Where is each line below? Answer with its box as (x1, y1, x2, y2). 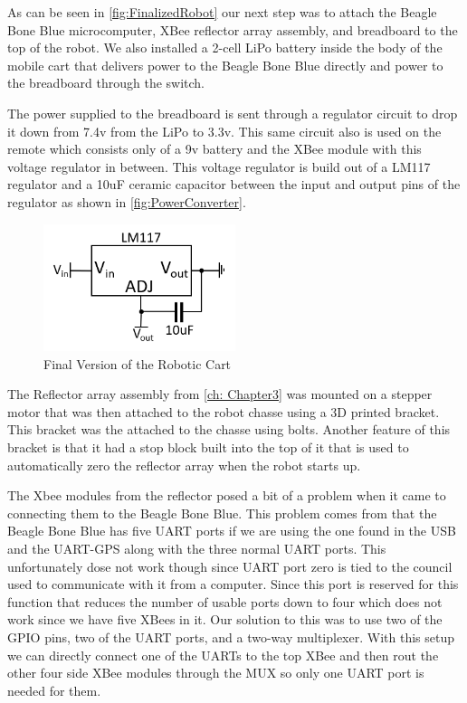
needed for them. (7, 680, 101, 699)
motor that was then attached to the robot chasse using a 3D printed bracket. (7, 402, 440, 421)
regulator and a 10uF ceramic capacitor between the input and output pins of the (7, 175, 461, 194)
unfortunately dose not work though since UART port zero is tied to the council (7, 556, 453, 575)
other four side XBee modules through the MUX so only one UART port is (7, 663, 424, 682)
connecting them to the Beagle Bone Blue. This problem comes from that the (7, 503, 437, 522)
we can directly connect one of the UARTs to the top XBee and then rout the (7, 645, 439, 664)
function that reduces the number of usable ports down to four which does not (7, 592, 443, 611)
